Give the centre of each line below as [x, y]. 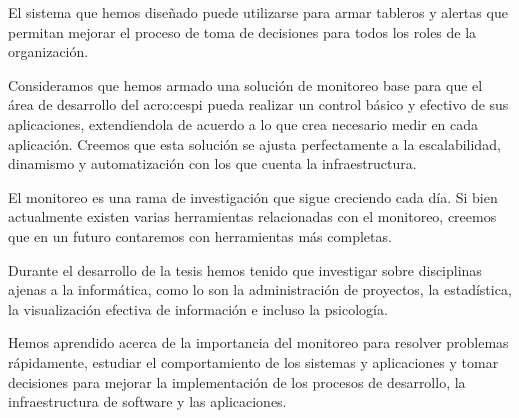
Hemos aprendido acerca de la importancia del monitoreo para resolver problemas [258, 342]
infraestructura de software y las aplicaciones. [147, 401]
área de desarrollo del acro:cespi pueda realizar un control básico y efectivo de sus [258, 104]
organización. [48, 51]
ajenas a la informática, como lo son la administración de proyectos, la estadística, [260, 289]
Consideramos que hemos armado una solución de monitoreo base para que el [245, 84]
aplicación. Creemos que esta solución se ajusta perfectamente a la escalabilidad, [254, 143]
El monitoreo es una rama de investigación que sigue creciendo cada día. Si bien [253, 196]
